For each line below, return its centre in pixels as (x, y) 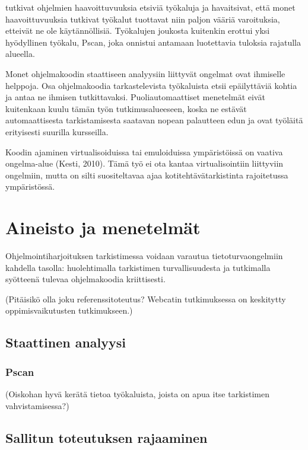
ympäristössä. (30, 186)
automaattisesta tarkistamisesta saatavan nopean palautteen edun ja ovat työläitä (154, 120)
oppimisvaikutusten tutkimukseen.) (69, 310)
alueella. (20, 54)
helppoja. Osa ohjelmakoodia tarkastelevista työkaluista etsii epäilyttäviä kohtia (151, 85)
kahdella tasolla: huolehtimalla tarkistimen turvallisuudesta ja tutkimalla (138, 267)
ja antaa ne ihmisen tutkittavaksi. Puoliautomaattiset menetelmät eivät (135, 97)
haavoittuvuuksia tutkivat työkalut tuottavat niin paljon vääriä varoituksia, (143, 19)
